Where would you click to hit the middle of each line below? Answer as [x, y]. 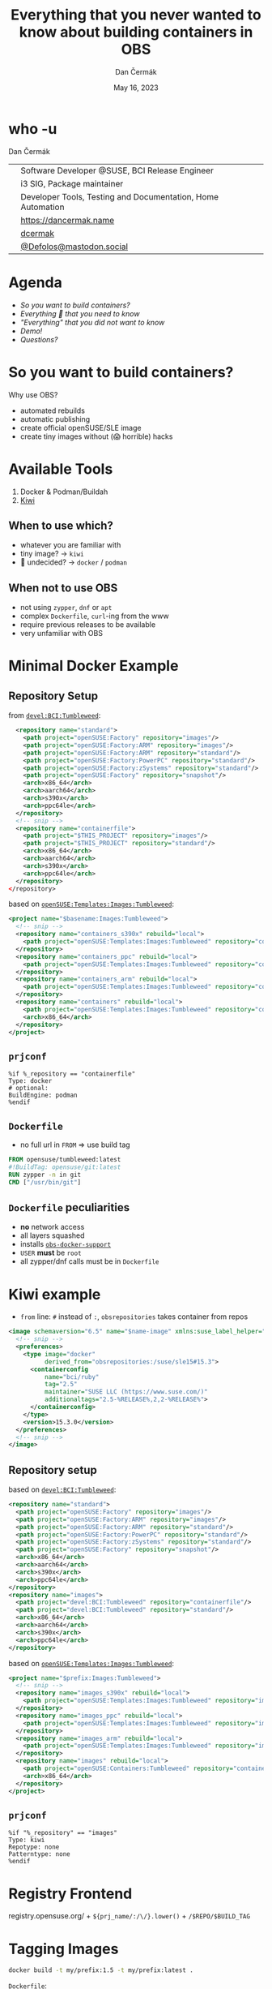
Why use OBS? [33, 394]
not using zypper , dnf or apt [66, 608]
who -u [33, 129]
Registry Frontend [70, 1894]
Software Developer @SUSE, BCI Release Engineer [117, 170]
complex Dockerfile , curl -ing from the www [94, 616]
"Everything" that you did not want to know [92, 322]
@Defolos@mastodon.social [74, 247]
